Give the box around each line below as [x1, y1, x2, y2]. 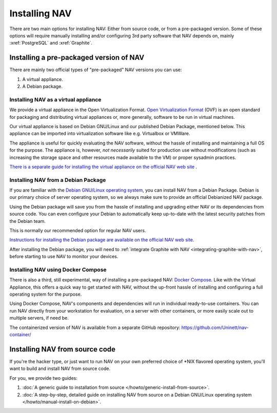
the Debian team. [9, 218, 46, 224]
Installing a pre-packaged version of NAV [9, 53, 145, 62]
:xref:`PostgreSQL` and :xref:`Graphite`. [9, 40, 92, 46]
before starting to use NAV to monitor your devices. [9, 254, 118, 260]
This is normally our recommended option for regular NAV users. [9, 227, 146, 233]
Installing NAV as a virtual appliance [9, 96, 102, 103]
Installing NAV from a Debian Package [9, 176, 106, 183]
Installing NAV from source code [9, 345, 115, 354]
